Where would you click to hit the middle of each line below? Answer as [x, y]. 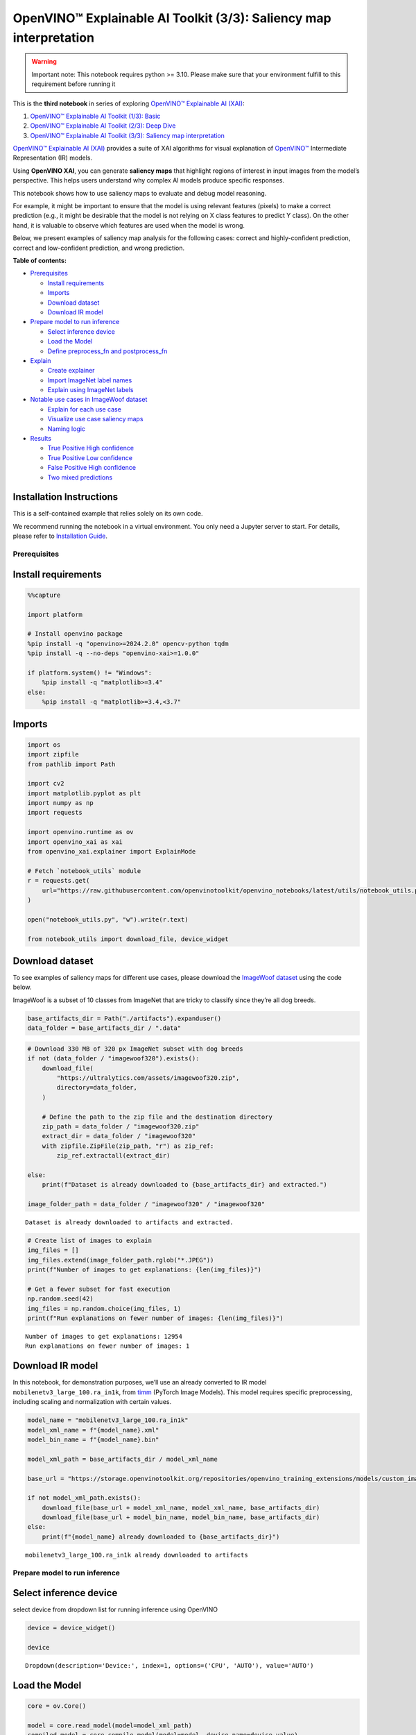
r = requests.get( [59, 881]
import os [44, 745]
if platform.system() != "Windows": [90, 672]
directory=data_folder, [97, 1087]
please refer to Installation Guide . [60, 536]
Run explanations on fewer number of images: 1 [107, 1346]
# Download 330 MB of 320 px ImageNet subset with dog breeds [135, 1049]
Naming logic [67, 429]
